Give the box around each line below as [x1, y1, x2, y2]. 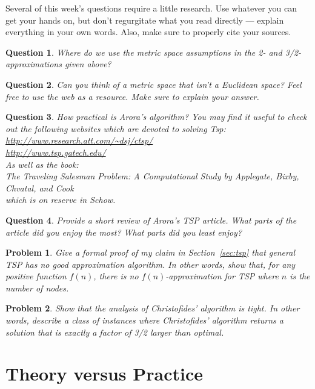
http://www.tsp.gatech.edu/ [5, 145, 106, 158]
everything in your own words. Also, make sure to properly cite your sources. [5, 25, 291, 38]
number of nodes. [5, 281, 69, 294]
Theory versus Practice [5, 361, 204, 386]
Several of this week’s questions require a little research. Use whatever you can [5, 2, 297, 14]
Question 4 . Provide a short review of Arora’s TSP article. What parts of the [5, 213, 297, 226]
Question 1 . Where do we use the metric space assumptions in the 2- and [5, 45, 282, 58]
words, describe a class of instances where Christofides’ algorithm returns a [5, 314, 283, 327]
